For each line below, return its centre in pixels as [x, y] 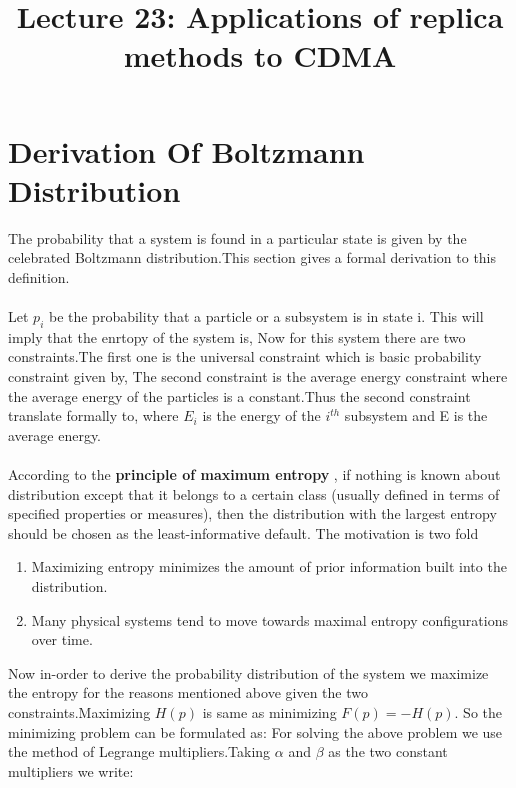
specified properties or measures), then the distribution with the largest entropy [252, 513]
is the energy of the [261, 415]
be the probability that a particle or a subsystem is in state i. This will [266, 316]
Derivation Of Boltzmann [186, 150]
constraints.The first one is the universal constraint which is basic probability [245, 356]
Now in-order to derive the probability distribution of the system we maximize [248, 672]
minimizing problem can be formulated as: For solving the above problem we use [255, 731]
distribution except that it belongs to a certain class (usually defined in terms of [254, 493]
